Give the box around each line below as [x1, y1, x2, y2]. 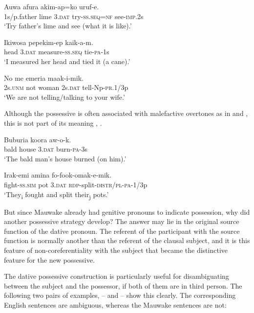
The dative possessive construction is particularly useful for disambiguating [4, 271, 229, 281]
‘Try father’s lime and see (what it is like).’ [4, 21, 132, 31]
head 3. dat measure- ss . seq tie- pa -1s [4, 46, 109, 57]
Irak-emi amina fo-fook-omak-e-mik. [4, 170, 112, 180]
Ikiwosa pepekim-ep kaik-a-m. [4, 37, 93, 47]
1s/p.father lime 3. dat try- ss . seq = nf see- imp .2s [4, 11, 144, 21]
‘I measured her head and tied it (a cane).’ [4, 56, 130, 66]
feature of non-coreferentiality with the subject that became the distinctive [4, 245, 228, 255]
